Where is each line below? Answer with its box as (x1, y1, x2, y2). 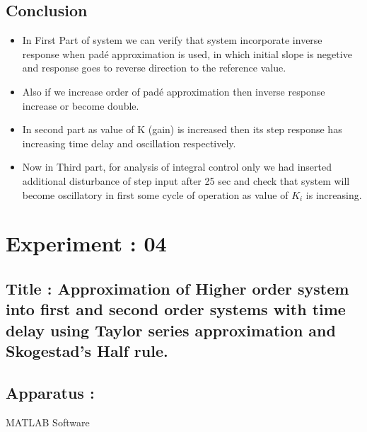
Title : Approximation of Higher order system (6, 277, 349, 299)
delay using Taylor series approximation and (6, 319, 336, 341)
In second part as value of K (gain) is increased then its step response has (22, 122, 342, 137)
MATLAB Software (6, 414, 90, 429)
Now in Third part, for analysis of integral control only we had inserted (22, 159, 332, 174)
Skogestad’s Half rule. (6, 340, 168, 362)
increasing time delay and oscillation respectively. (22, 135, 236, 150)
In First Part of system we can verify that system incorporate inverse (22, 33, 322, 47)
